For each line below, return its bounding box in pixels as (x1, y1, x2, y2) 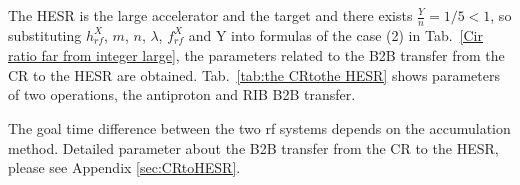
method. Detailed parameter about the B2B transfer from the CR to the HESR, (8, 137, 499, 158)
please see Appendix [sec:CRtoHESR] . (8, 157, 241, 178)
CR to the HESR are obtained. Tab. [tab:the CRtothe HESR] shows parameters (8, 64, 500, 85)
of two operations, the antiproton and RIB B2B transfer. (8, 84, 356, 105)
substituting (8, 24, 82, 45)
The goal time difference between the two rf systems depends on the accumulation (8, 118, 511, 139)
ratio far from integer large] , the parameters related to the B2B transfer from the (8, 45, 505, 66)
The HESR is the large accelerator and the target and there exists (8, 5, 413, 25)
